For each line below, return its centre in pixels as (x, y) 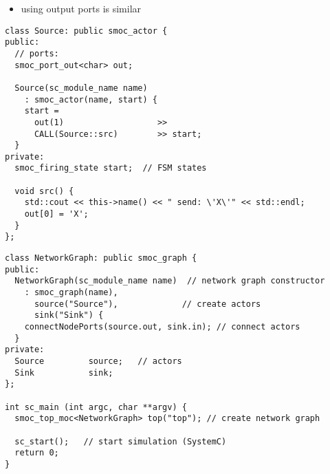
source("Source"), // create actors (147, 304)
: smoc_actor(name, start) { (91, 99)
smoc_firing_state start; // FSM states (111, 168)
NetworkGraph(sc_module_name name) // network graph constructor (170, 281)
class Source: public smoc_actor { (86, 31)
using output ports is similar (81, 8)
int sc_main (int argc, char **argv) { (96, 407)
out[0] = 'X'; (56, 214)
